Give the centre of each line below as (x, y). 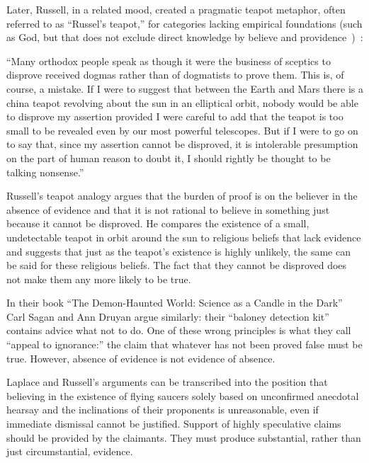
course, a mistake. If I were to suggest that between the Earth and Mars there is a (185, 88)
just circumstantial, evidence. (70, 451)
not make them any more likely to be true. (99, 279)
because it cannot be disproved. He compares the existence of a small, (158, 223)
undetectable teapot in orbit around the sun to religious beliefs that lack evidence (184, 237)
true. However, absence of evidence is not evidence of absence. (141, 358)
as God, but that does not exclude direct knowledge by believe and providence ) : (185, 37)
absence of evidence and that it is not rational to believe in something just (168, 209)
